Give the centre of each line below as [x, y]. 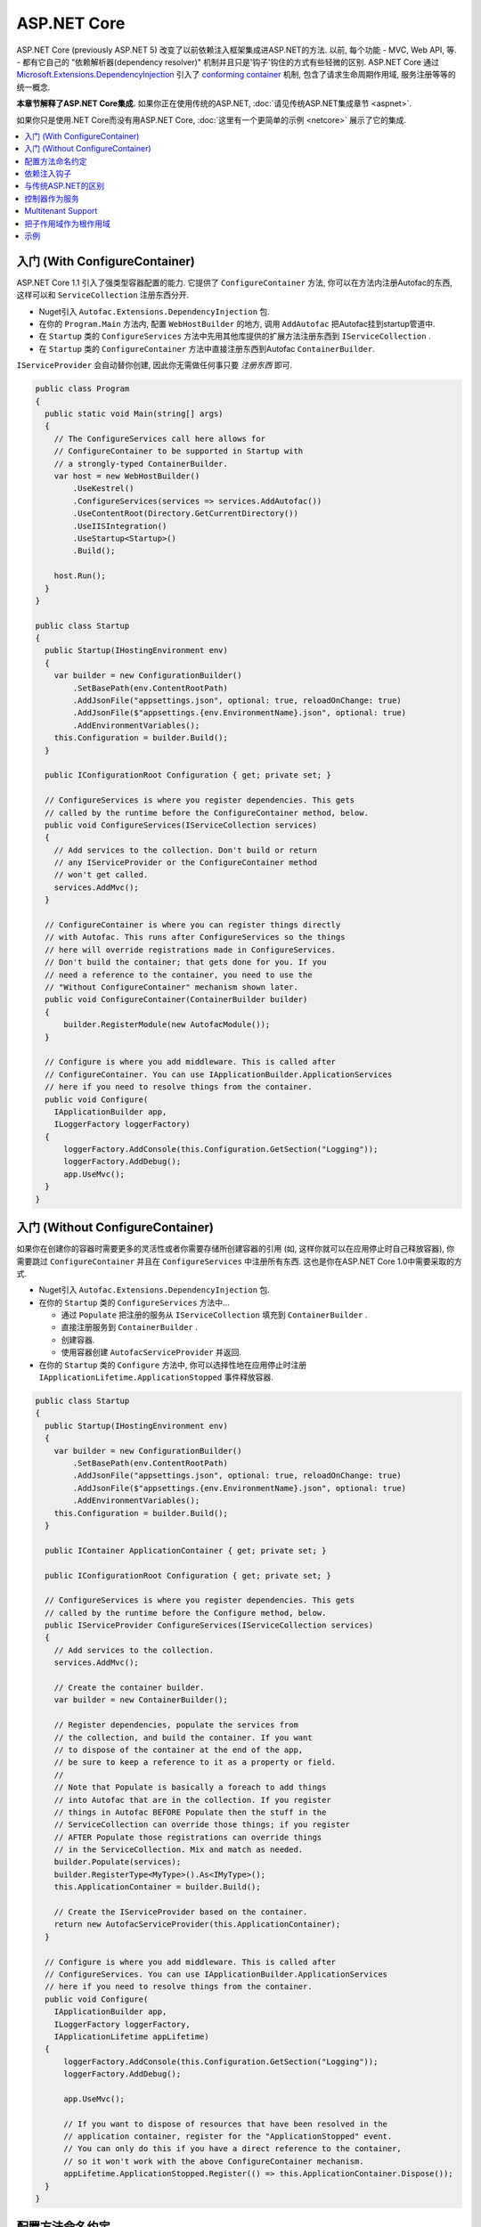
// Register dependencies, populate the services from [176, 1725]
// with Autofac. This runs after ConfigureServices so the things [195, 937]
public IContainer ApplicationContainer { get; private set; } [186, 1550]
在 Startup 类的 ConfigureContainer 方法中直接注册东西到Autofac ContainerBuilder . [207, 348]
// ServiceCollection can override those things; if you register [202, 1825]
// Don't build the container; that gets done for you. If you [186, 963]
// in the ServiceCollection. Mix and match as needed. [179, 1850]
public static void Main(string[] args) [134, 414]
